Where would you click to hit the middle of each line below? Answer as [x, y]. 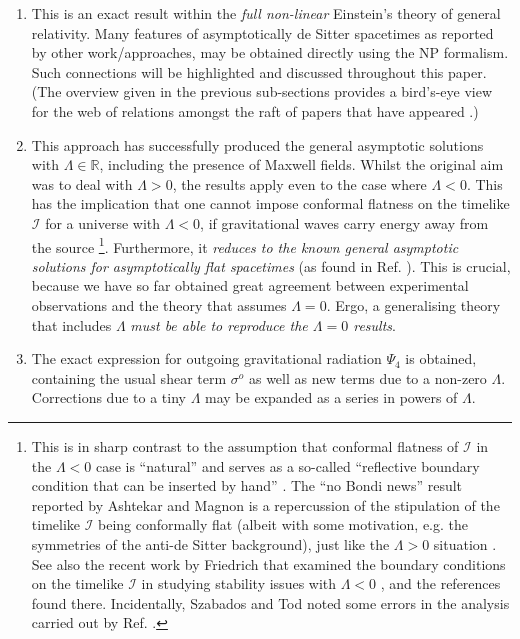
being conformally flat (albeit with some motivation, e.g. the [283, 524]
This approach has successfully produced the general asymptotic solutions [257, 144]
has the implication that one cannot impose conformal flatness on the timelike [270, 203]
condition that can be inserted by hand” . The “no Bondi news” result [247, 485]
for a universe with [103, 222]
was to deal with [82, 183]
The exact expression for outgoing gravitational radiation [206, 358]
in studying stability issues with [239, 583]
